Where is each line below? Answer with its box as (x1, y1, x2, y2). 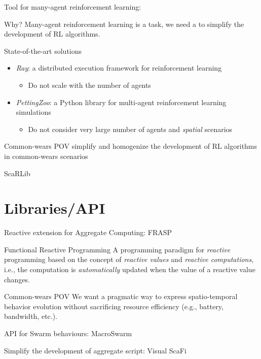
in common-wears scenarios (4, 150, 88, 161)
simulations (16, 107, 51, 117)
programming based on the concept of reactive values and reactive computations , (4, 254, 254, 265)
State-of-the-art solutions (4, 45, 82, 56)
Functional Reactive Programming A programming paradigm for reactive (4, 244, 231, 254)
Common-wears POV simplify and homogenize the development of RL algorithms (4, 141, 257, 151)
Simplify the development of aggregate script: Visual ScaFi (4, 345, 187, 355)
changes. (4, 274, 30, 284)
